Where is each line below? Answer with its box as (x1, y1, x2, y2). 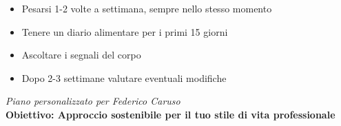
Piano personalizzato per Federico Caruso (6, 94, 180, 108)
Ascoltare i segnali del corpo (21, 48, 141, 62)
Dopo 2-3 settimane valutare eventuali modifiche (21, 70, 227, 85)
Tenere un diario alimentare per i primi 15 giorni (21, 24, 228, 39)
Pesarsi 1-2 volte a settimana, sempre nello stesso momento (21, 1, 272, 15)
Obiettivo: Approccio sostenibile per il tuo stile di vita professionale (6, 107, 335, 121)
